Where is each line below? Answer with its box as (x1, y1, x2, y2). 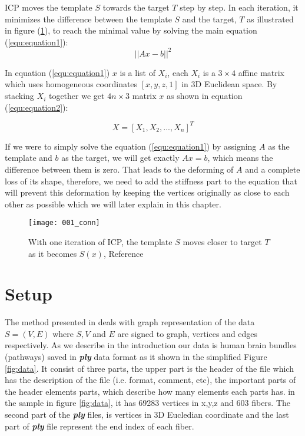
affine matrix (238, 66, 285, 78)
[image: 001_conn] (28, 219, 100, 227)
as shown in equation (167, 90, 243, 102)
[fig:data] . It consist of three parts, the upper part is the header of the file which (5, 362, 294, 374)
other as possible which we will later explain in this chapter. (5, 197, 221, 210)
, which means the (207, 151, 273, 164)
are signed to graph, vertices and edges (117, 327, 258, 339)
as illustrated (247, 12, 294, 25)
